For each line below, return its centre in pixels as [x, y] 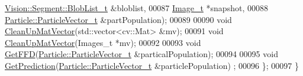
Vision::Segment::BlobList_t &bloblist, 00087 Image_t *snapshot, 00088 [136, 8]
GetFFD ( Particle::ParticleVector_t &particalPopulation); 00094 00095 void [141, 54]
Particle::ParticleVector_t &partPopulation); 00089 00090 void [118, 19]
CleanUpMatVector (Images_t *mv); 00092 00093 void [103, 42]
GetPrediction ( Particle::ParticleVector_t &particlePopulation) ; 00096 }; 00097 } [152, 65]
